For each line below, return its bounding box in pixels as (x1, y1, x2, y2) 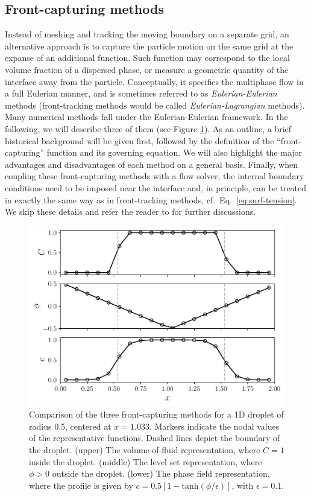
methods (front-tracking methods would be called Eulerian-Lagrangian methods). (5, 98, 305, 111)
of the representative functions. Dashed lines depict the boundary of (29, 431, 280, 444)
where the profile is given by (29, 479, 133, 491)
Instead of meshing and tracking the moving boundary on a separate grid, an (5, 28, 289, 40)
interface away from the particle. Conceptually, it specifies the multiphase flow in (5, 75, 304, 87)
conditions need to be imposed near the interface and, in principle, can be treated (5, 181, 307, 194)
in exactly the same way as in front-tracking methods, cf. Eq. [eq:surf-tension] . (5, 193, 297, 206)
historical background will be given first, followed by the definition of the (5, 134, 274, 147)
